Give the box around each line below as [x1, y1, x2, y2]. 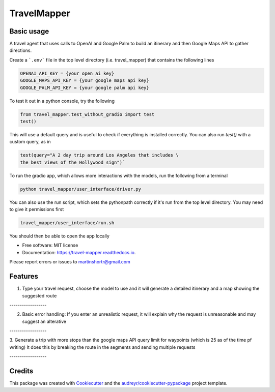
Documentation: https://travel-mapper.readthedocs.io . [22, 249, 136, 255]
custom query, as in [9, 139, 51, 145]
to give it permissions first [9, 206, 64, 213]
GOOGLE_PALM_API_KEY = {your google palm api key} [20, 84, 150, 91]
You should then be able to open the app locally [9, 233, 109, 239]
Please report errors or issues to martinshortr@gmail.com [9, 259, 131, 265]
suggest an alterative [22, 318, 66, 324]
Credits [9, 367, 34, 376]
